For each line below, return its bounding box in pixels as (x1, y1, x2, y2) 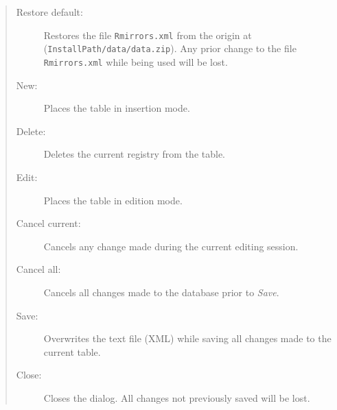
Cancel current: (16, 216, 81, 230)
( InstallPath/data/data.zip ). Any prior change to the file (43, 41, 297, 56)
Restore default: (16, 5, 83, 19)
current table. (43, 344, 101, 359)
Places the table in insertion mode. (43, 101, 190, 115)
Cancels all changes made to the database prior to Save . (43, 285, 279, 299)
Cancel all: (16, 262, 61, 276)
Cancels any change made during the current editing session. (43, 239, 299, 253)
